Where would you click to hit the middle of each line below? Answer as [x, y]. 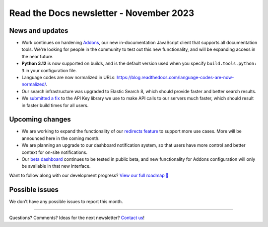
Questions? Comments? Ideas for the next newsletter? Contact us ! [77, 218]
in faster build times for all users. [55, 105]
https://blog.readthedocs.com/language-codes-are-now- [175, 78]
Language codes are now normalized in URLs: [69, 78]
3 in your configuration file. [49, 70]
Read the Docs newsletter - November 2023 [102, 13]
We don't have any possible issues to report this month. [66, 201]
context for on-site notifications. [55, 152]
